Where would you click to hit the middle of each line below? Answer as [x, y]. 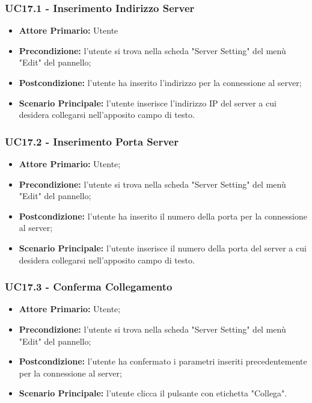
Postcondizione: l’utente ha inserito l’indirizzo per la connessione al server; [160, 82]
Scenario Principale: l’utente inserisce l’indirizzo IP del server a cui [148, 103]
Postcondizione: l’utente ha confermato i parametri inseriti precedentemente [163, 361]
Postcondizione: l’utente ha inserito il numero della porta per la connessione [163, 216]
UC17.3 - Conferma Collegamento [89, 287]
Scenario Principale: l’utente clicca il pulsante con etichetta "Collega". [153, 393]
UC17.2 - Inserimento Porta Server [92, 141]
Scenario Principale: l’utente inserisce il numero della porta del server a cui [163, 248]
